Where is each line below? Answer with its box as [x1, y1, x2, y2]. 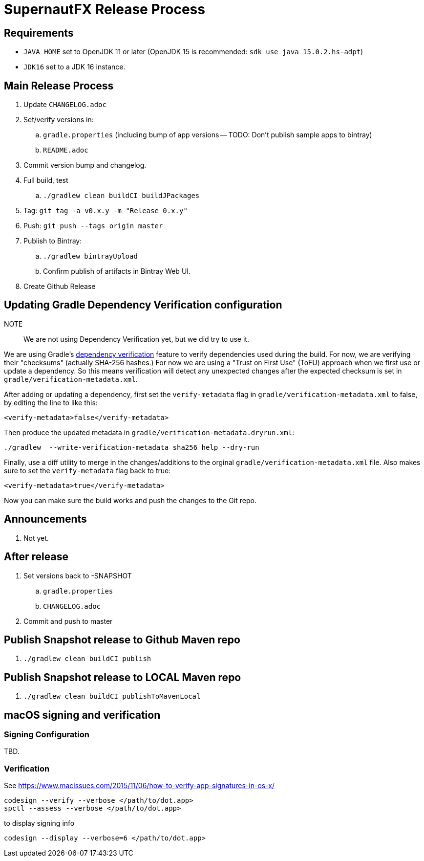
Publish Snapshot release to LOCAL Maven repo [4, 671, 241, 684]
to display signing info [4, 819, 75, 828]
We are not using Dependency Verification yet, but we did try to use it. [23, 334, 249, 343]
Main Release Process [4, 79, 114, 92]
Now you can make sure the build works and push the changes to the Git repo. [4, 496, 256, 505]
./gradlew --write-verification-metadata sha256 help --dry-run [4, 443, 259, 451]
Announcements [4, 513, 87, 526]
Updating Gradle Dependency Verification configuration [4, 299, 282, 311]
